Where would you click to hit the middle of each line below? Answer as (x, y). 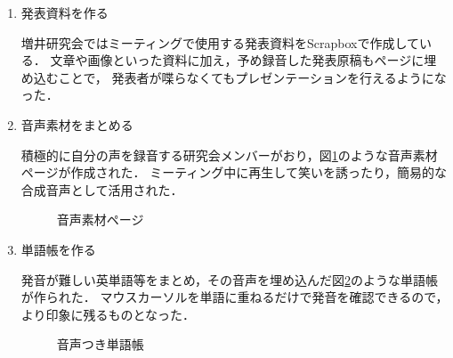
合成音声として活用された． (102, 189)
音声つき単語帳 (100, 344)
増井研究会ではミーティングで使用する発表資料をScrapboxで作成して (220, 42)
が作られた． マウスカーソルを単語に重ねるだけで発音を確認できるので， (235, 297)
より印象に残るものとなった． (108, 314)
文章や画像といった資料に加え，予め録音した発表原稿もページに (237, 60)
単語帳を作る (58, 249)
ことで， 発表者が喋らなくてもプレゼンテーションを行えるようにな (252, 77)
